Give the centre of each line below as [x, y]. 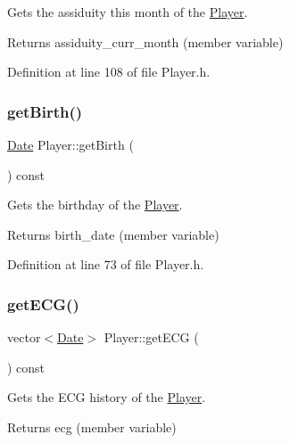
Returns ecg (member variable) [92, 427]
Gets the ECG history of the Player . [107, 397]
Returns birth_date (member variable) [113, 234]
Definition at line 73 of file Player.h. [106, 264]
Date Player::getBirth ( [70, 144]
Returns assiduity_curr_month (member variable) [145, 41]
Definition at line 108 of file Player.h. [109, 72]
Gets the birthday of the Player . [95, 205]
